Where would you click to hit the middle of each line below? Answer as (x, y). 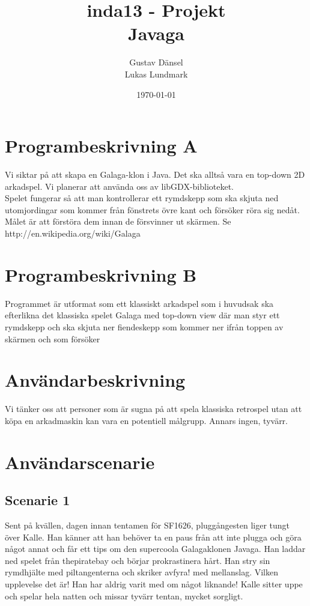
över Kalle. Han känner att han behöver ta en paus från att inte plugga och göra (153, 537)
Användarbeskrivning (95, 380)
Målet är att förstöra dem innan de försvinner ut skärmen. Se (118, 221)
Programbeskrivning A (101, 146)
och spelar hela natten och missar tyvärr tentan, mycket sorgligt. (124, 595)
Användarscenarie (80, 462)
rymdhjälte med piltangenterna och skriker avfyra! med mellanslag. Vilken (141, 572)
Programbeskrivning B (101, 274)
